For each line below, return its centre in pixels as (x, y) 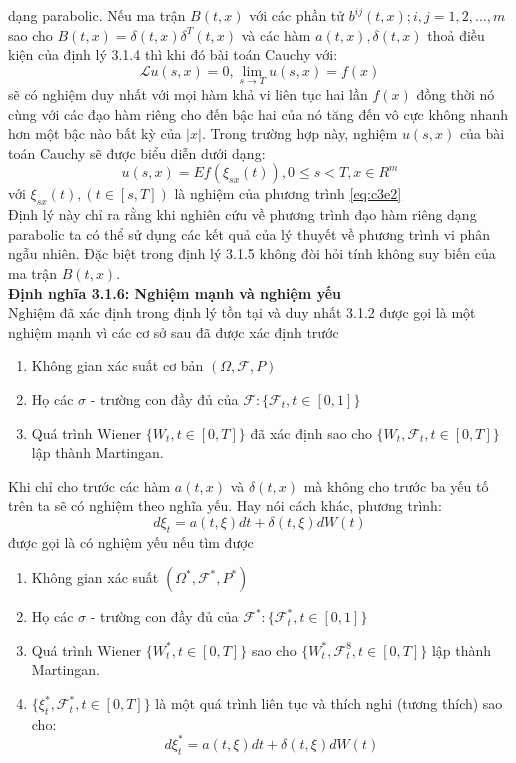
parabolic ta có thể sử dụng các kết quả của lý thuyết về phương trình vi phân (249, 233)
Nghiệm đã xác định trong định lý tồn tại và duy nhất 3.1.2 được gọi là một (242, 312)
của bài (482, 133)
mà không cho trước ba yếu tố (396, 485)
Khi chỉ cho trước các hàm (89, 485)
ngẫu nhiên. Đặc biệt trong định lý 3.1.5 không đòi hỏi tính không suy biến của (252, 253)
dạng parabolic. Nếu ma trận (97, 15)
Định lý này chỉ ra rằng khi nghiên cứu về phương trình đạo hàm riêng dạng (242, 214)
